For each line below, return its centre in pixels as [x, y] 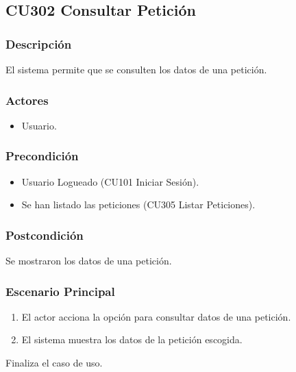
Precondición [42, 156]
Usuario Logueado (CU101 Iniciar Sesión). [110, 181]
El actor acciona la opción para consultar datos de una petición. [156, 316]
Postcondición [45, 235]
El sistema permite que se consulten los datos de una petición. [136, 69]
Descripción [39, 44]
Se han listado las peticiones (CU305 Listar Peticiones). [138, 204]
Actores [27, 100]
